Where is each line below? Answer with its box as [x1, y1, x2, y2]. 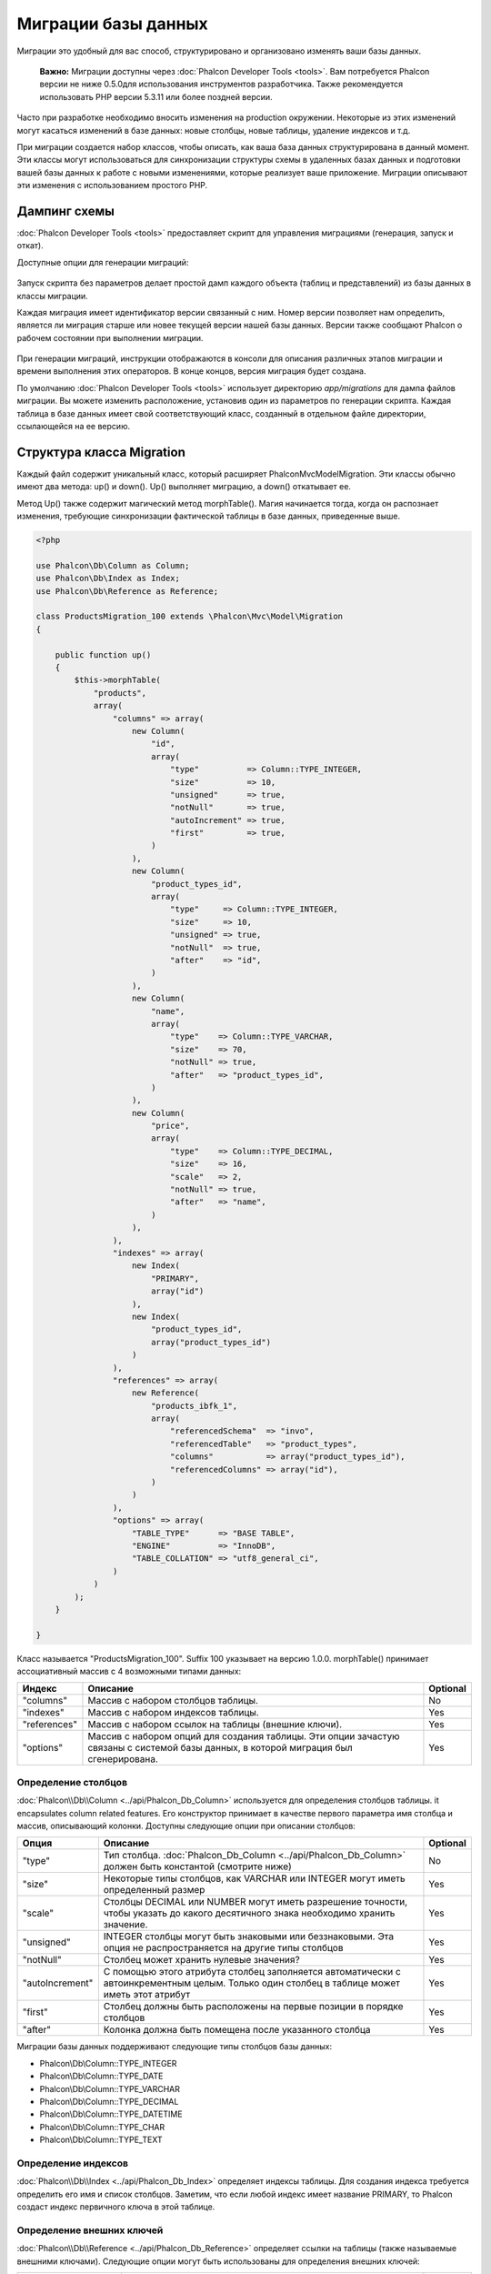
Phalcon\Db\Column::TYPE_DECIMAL [39, 2096, 179, 2107]
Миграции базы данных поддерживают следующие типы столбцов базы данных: [16, 2041, 332, 2052]
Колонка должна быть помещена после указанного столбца [103, 2024, 372, 2037]
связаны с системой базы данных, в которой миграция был [87, 1742, 354, 1755]
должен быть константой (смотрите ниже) [103, 1860, 293, 1873]
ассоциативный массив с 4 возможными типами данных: [16, 1665, 242, 1677]
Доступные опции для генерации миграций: [16, 257, 189, 267]
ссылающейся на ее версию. [16, 421, 131, 432]
